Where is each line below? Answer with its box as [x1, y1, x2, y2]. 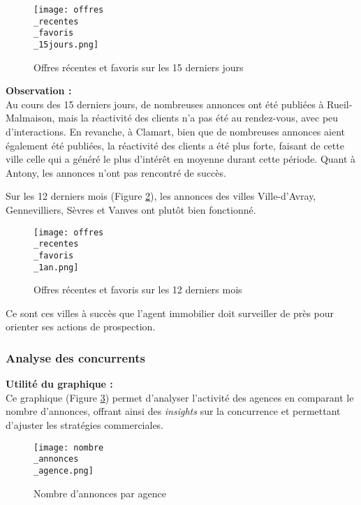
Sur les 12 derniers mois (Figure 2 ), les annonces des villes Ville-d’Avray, [6, 189, 316, 203]
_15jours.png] [34, 39, 99, 50]
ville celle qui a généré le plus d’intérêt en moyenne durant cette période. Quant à [6, 152, 356, 166]
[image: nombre [34, 442, 104, 453]
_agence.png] [34, 465, 94, 476]
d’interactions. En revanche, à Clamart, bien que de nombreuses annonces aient [6, 124, 345, 138]
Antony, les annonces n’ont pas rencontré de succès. [6, 165, 226, 180]
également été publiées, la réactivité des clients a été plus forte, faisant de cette [6, 138, 344, 152]
